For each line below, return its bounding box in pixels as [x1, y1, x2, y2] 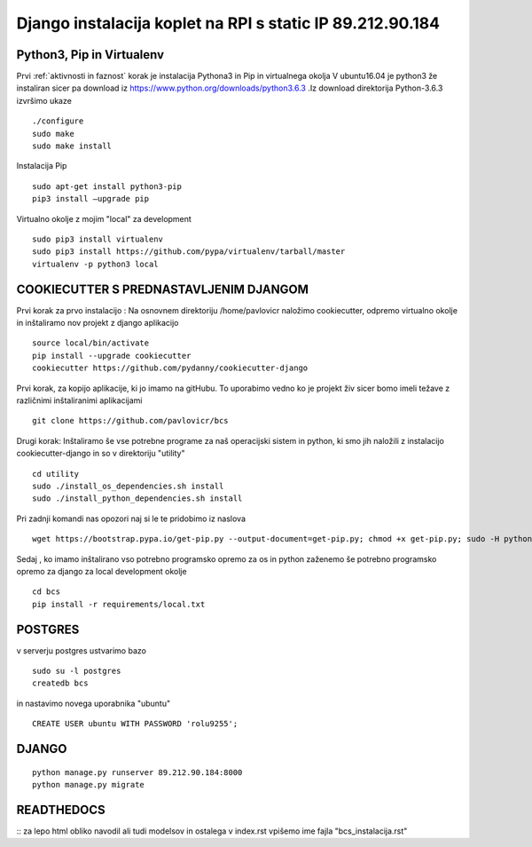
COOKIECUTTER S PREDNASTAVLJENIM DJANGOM [16, 281, 309, 297]
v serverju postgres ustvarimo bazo [16, 645, 146, 656]
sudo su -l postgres [32, 666, 121, 676]
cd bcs [32, 587, 61, 597]
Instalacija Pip [16, 161, 67, 171]
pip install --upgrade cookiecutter [32, 351, 192, 360]
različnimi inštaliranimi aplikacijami [16, 395, 143, 406]
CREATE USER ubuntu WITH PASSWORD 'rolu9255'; [32, 719, 239, 729]
